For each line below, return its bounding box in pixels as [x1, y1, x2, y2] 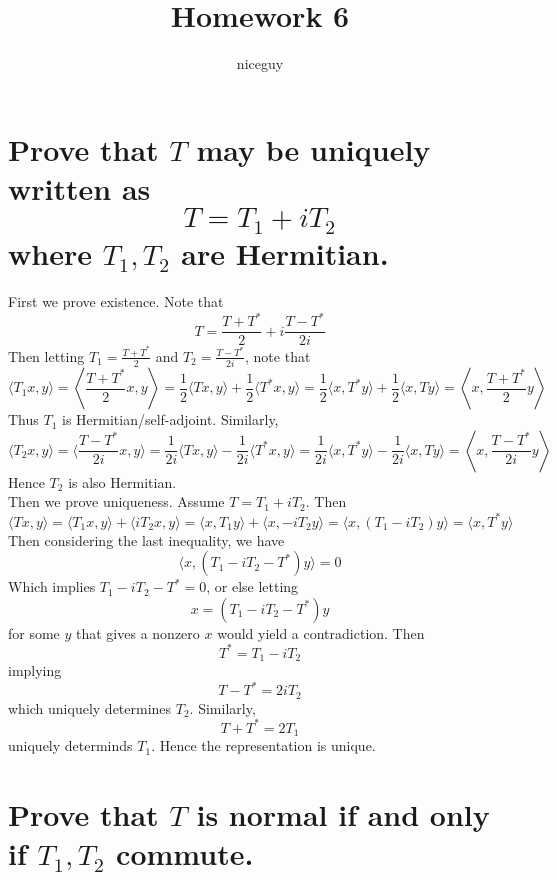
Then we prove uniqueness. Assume [8, 491, 225, 512]
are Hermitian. [181, 233, 389, 273]
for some [8, 622, 60, 643]
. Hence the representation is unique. [151, 735, 376, 756]
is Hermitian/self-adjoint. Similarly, [62, 409, 279, 430]
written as [8, 167, 151, 208]
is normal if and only [196, 794, 490, 835]
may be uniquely [196, 128, 431, 169]
